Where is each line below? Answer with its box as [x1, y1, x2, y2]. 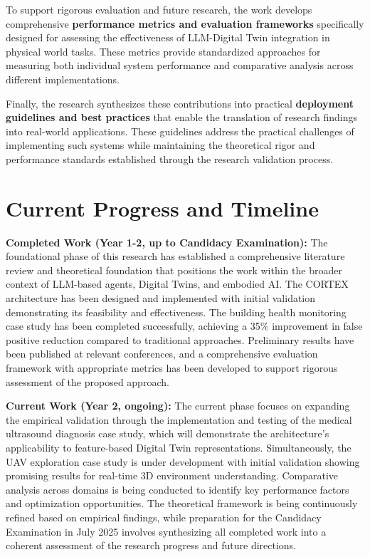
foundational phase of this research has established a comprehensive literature [6, 249, 345, 264]
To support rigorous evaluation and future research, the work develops [6, 2, 312, 16]
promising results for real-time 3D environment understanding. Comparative [6, 468, 339, 483]
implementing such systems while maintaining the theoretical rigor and [6, 137, 315, 152]
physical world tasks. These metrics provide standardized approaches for [6, 43, 321, 58]
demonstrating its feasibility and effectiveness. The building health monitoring [6, 304, 347, 319]
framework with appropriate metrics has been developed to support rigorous [6, 360, 338, 375]
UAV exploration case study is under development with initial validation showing [6, 454, 360, 469]
